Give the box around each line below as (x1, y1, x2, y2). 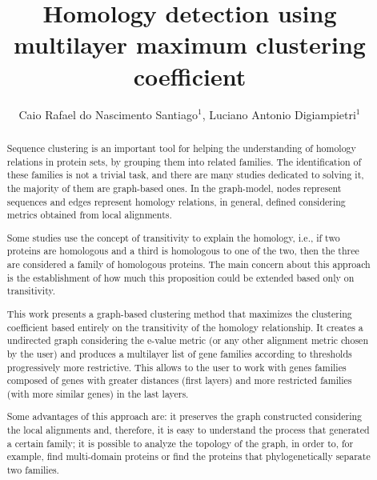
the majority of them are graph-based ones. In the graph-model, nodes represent (6, 181, 342, 194)
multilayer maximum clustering (14, 28, 366, 61)
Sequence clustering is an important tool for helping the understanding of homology (6, 141, 356, 154)
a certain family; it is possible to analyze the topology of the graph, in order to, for (6, 436, 354, 450)
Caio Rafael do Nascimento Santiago (18, 106, 198, 122)
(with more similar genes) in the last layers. (6, 386, 189, 400)
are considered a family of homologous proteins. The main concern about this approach (6, 258, 371, 271)
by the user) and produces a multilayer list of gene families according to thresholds (6, 346, 352, 360)
